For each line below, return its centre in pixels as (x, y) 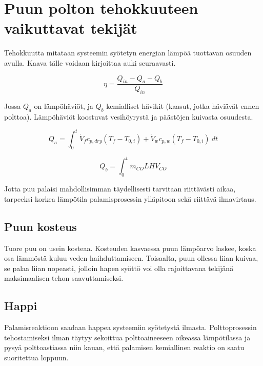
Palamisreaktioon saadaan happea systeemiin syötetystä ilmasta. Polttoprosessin (130, 327)
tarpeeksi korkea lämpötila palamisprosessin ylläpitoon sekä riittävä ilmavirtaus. (130, 198)
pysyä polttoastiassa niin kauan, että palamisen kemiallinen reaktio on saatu (124, 347)
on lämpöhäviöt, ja (64, 106)
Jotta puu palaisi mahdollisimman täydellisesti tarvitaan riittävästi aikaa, (120, 189)
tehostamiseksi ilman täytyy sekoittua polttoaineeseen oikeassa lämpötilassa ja (127, 337)
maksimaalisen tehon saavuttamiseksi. (64, 278)
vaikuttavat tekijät (71, 28)
